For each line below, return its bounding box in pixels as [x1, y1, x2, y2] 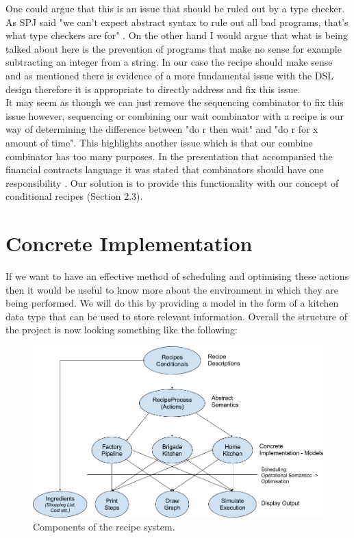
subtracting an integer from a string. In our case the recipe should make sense [5, 55, 333, 69]
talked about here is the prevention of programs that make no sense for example [5, 41, 342, 55]
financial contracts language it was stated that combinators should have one [5, 162, 324, 177]
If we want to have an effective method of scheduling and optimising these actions [5, 269, 349, 283]
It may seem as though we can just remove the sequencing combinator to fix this [5, 95, 344, 110]
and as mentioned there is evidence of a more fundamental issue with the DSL [5, 68, 334, 82]
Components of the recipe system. [33, 520, 175, 534]
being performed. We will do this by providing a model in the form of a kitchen [5, 296, 339, 310]
